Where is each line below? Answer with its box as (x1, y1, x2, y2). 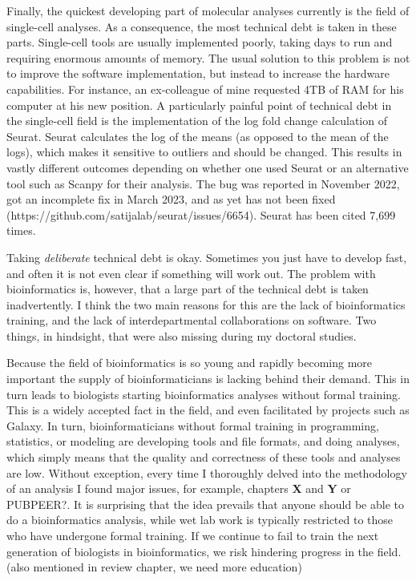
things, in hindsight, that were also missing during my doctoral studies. (6, 327, 357, 344)
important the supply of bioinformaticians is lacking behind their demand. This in (6, 370, 410, 387)
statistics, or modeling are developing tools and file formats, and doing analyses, (6, 433, 400, 450)
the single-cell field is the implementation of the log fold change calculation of (6, 112, 387, 129)
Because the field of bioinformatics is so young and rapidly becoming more (6, 354, 373, 371)
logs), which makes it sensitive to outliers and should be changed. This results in (6, 143, 402, 160)
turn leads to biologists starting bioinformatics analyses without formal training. (6, 385, 401, 402)
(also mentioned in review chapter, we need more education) (6, 559, 302, 575)
